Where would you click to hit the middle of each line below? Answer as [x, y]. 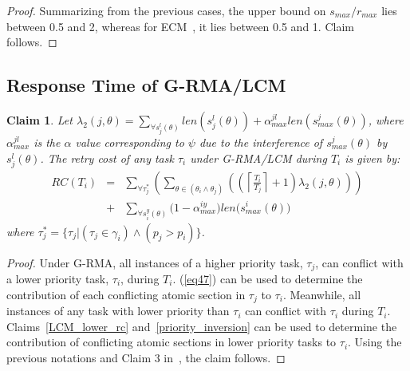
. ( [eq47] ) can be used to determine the [268, 279]
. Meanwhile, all [322, 294]
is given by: [373, 158]
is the [47, 142]
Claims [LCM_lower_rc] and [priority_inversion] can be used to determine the [202, 326]
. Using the [375, 342]
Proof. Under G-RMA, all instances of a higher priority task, [155, 262]
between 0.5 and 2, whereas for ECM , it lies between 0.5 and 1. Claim [180, 26]
